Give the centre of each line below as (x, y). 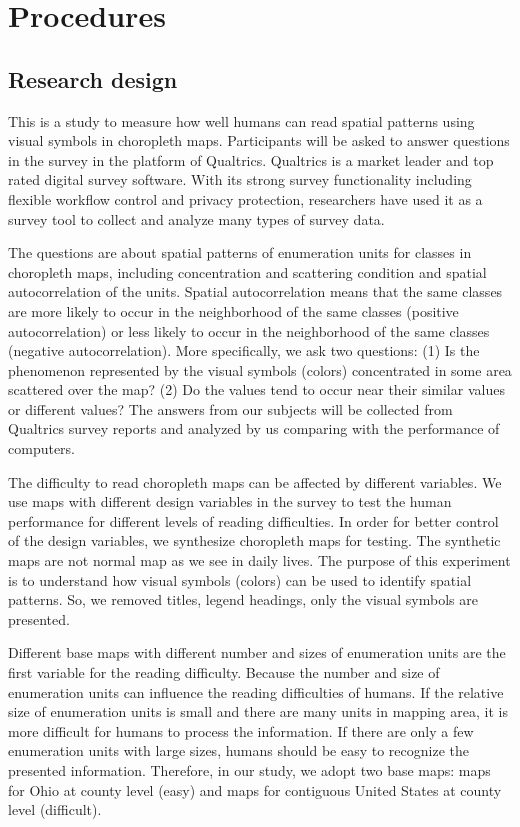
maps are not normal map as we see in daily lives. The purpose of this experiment (259, 560)
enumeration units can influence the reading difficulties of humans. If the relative (256, 691)
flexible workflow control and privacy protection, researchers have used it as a (245, 198)
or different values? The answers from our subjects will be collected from (230, 408)
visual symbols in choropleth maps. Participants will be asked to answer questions (259, 140)
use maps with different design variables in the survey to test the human (230, 501)
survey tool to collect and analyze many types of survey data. (196, 218)
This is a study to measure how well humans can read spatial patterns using (241, 120)
